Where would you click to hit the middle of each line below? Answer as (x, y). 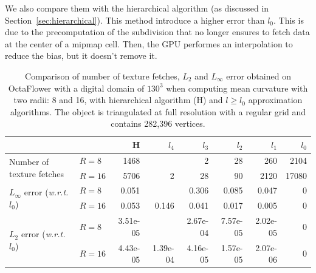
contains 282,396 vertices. (158, 123)
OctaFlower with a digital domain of (76, 88)
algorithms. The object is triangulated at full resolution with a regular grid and (158, 111)
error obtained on (259, 76)
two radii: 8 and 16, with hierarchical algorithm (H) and (118, 100)
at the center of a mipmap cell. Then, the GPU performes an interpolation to (149, 43)
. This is (289, 20)
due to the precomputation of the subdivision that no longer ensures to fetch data (157, 32)
